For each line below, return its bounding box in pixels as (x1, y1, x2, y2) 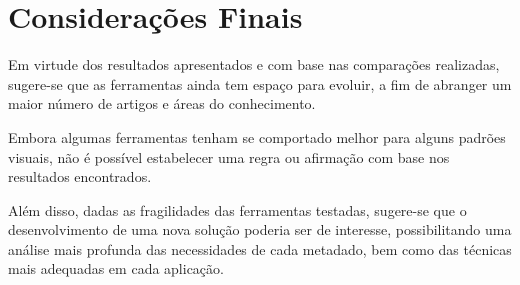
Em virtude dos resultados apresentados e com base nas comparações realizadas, (8, 54, 500, 75)
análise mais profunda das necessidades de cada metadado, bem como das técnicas (8, 238, 512, 259)
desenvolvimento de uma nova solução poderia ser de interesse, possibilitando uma (8, 219, 512, 240)
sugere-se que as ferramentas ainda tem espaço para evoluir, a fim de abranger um (8, 73, 512, 94)
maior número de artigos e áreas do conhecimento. (8, 93, 316, 114)
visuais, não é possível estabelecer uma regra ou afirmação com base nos (8, 146, 450, 167)
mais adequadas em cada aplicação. (8, 258, 224, 279)
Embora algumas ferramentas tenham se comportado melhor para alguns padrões (8, 126, 506, 147)
